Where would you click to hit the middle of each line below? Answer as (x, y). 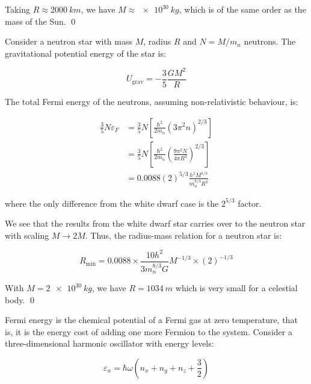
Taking (18, 9)
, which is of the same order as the (242, 9)
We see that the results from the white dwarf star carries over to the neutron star (155, 223)
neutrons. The (270, 41)
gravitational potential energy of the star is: (85, 53)
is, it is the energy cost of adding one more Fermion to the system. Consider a (149, 331)
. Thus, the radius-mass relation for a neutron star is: (183, 235)
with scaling (27, 235)
